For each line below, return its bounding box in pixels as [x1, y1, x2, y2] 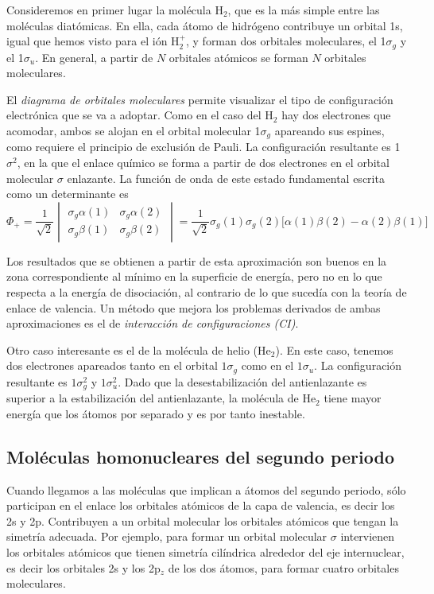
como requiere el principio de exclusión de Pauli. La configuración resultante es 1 [6, 138, 401, 155]
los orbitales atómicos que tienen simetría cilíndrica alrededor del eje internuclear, [6, 544, 405, 561]
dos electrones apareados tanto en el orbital [6, 357, 218, 374]
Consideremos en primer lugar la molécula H [6, 2, 223, 17]
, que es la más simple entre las [227, 2, 380, 17]
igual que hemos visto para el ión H [6, 33, 180, 49]
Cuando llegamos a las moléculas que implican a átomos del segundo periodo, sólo [6, 481, 406, 498]
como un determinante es [6, 185, 129, 202]
